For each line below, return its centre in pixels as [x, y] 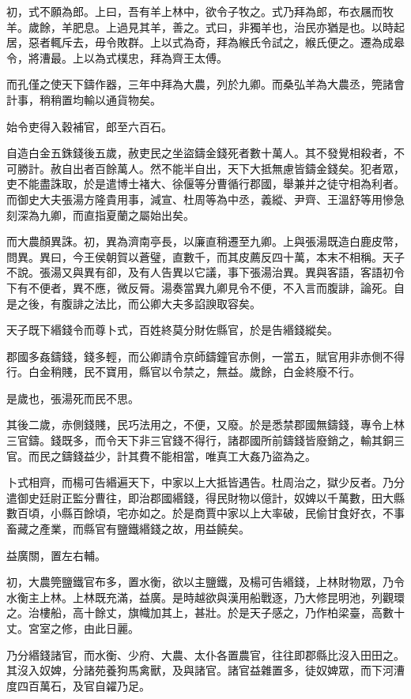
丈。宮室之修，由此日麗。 [73, 628]
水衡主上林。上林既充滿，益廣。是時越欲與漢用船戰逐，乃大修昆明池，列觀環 [205, 597]
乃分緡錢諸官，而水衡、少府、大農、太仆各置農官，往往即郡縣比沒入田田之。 [205, 654]
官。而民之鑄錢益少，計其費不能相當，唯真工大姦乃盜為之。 [161, 455]
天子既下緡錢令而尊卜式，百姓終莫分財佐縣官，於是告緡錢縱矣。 [172, 330]
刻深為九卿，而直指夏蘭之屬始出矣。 [100, 214]
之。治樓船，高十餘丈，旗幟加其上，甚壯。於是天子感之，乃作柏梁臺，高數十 [205, 613]
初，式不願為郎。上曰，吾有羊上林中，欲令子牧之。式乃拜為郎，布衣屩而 [194, 11]
